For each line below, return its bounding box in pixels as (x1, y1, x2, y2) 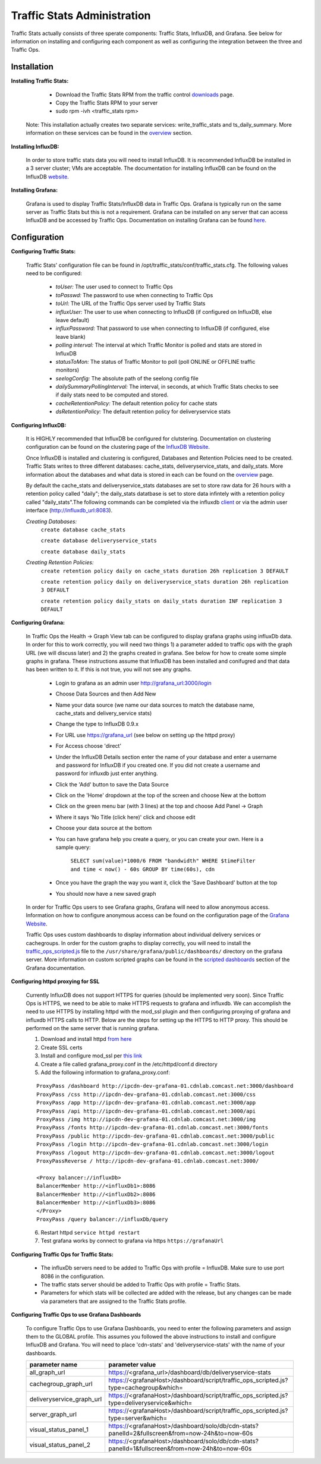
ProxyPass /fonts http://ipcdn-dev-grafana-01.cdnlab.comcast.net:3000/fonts (36, 1124, 269, 1131)
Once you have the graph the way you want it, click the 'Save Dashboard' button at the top (55, 879, 278, 886)
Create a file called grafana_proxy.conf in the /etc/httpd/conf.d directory (40, 1060, 218, 1068)
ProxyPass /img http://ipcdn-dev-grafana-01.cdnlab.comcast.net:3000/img (36, 1116, 256, 1123)
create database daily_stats (40, 548, 126, 555)
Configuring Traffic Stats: (11, 248, 76, 255)
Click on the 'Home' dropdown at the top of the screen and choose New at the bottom (55, 792, 266, 799)
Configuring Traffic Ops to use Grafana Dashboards (11, 1311, 141, 1318)
